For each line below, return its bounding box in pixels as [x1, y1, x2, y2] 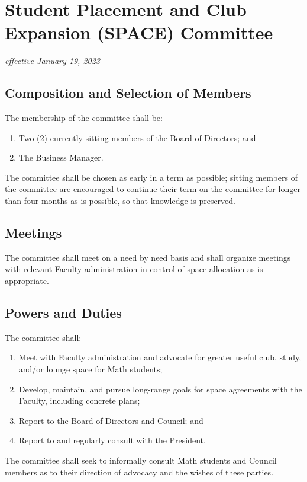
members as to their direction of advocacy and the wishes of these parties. [5, 465, 274, 478]
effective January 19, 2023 [5, 55, 101, 67]
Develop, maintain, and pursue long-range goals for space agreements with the [18, 382, 302, 395]
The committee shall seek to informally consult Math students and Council [5, 454, 277, 467]
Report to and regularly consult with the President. [18, 434, 206, 446]
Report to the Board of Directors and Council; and [18, 414, 203, 426]
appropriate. [5, 274, 49, 287]
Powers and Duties [5, 304, 122, 322]
